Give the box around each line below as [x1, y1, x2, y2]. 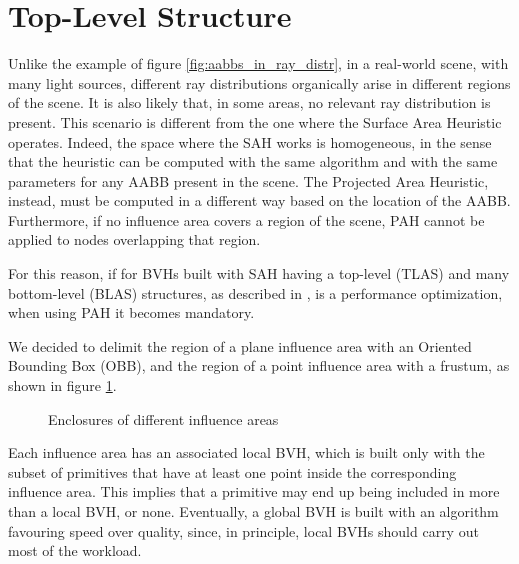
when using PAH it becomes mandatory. [8, 302, 255, 323]
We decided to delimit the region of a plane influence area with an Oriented [8, 335, 472, 356]
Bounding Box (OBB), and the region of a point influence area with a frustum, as [8, 355, 510, 376]
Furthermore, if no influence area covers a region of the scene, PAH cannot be [8, 209, 485, 230]
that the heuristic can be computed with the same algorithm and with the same [8, 151, 498, 172]
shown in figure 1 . [8, 375, 117, 396]
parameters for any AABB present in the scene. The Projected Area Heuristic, [8, 170, 489, 191]
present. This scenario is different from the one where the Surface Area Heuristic [8, 111, 502, 132]
